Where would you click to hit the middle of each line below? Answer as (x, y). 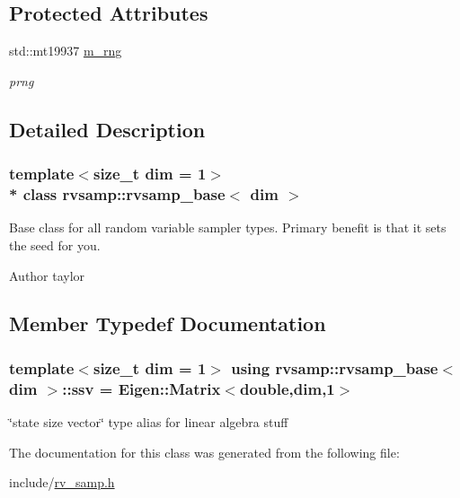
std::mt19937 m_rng (66, 51)
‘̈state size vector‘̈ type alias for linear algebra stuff (149, 422)
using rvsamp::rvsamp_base (335, 367)
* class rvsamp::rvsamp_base (117, 194)
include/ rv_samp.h (62, 482)
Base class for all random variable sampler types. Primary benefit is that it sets (228, 227)
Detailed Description (107, 129)
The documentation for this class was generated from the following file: (204, 452)
